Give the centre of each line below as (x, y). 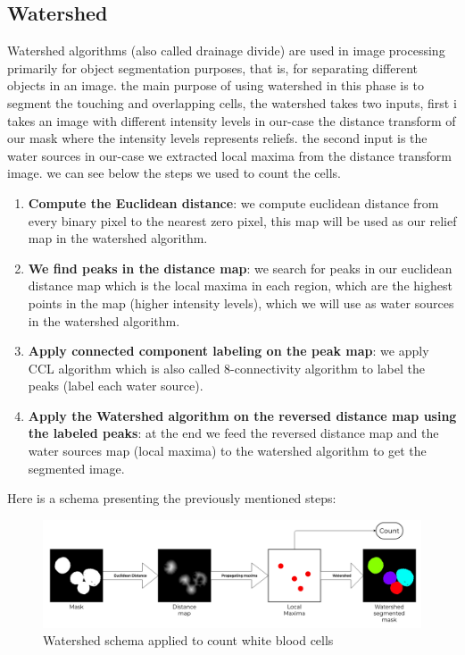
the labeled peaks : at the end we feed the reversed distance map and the (233, 433)
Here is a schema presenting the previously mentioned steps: (172, 498)
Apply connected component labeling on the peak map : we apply (228, 351)
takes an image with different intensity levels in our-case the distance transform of (232, 120)
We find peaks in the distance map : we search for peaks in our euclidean (240, 268)
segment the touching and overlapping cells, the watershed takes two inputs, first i (232, 102)
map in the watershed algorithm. (118, 238)
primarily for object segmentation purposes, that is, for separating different (212, 67)
